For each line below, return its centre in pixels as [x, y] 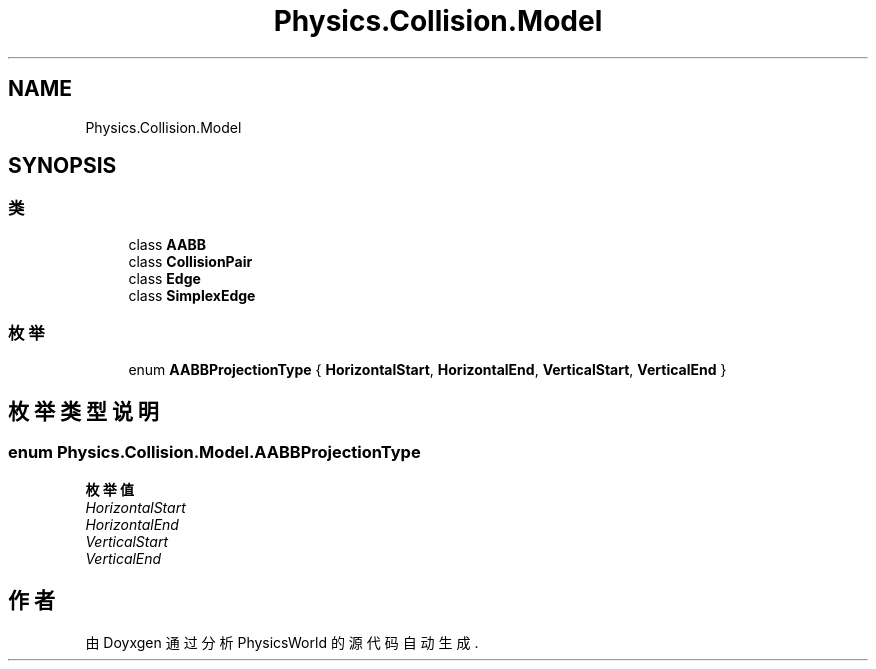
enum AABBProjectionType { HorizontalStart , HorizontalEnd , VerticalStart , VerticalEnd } [427, 369]
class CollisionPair [190, 261]
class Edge [164, 278]
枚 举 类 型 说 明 [83, 411]
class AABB [167, 244]
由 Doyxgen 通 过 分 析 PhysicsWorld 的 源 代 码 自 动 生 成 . [282, 642]
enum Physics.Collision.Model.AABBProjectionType [214, 452]
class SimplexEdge [192, 295]
